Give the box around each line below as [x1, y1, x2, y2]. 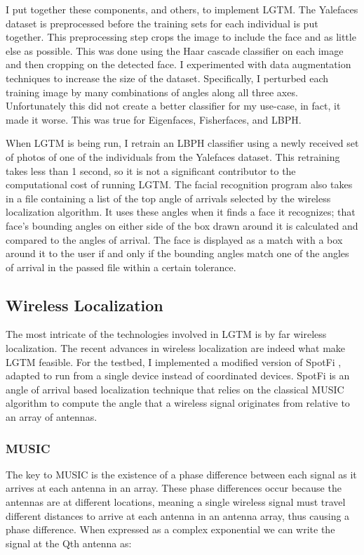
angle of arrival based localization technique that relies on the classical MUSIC [6, 381, 344, 396]
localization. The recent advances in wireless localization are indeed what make [6, 341, 346, 355]
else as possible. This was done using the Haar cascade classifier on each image [6, 43, 344, 58]
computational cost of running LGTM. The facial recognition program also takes [6, 177, 353, 192]
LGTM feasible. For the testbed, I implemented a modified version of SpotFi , [6, 354, 342, 369]
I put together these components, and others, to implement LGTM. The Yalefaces [6, 2, 358, 16]
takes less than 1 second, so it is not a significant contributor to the [6, 163, 296, 178]
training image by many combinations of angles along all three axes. [6, 84, 298, 99]
